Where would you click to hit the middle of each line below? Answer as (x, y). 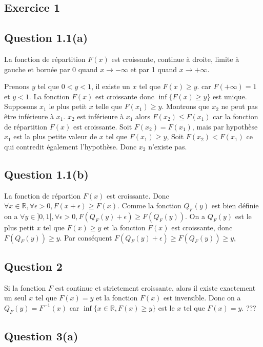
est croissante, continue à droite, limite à (175, 59)
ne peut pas (239, 106)
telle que (109, 106)
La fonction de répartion (43, 195)
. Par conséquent (86, 237)
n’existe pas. (168, 146)
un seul (15, 298)
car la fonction (236, 116)
